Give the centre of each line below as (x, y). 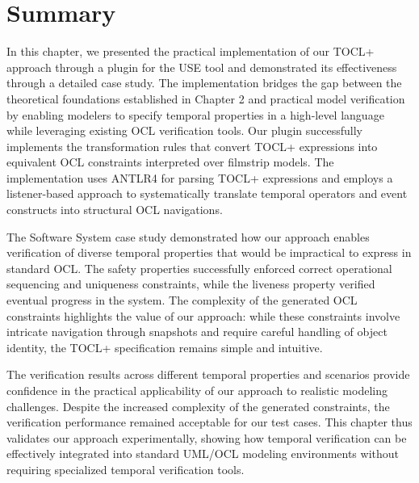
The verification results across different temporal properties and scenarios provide (208, 374)
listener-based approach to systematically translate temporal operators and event (207, 193)
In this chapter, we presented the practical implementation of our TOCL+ (191, 51)
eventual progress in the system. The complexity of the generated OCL (182, 300)
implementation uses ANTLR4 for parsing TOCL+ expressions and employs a (200, 177)
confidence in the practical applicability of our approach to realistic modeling (197, 390)
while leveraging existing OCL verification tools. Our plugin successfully (184, 130)
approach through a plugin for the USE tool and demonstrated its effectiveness (202, 67)
